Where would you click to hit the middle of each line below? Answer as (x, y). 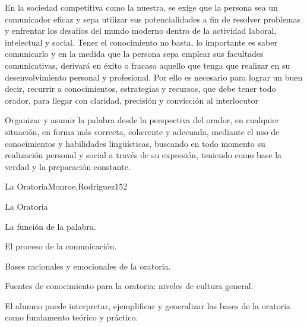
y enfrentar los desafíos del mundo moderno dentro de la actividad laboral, (141, 31)
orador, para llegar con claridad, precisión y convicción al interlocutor (132, 100)
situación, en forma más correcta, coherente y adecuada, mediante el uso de (142, 131)
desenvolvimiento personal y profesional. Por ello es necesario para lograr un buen (154, 77)
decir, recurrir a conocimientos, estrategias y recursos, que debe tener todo (140, 89)
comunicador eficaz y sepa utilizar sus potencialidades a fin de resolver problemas (153, 19)
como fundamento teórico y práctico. (72, 317)
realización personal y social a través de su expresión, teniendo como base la (143, 155)
